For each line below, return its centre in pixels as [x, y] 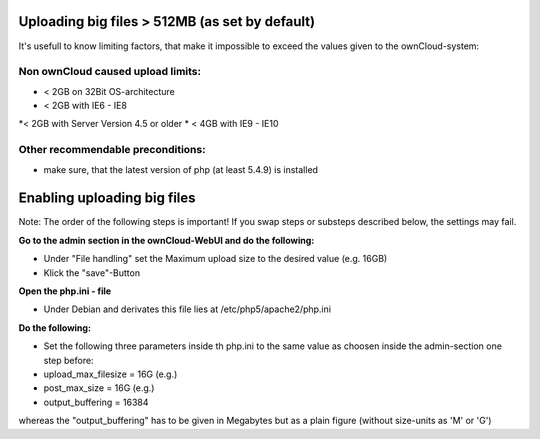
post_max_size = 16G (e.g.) [99, 388]
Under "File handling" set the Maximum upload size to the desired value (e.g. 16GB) [215, 259]
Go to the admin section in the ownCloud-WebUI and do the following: [166, 240]
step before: [68, 360]
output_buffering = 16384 [96, 402]
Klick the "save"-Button [91, 272]
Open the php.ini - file [65, 291]
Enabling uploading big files [107, 198]
